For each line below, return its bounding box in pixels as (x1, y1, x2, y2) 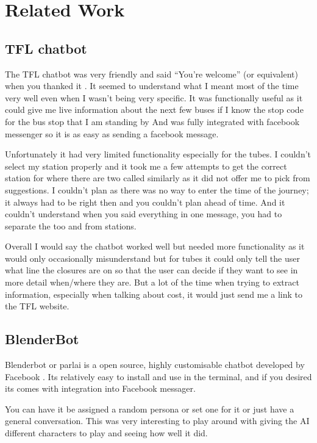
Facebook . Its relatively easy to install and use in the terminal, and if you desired (5, 370, 312, 383)
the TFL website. (5, 300, 69, 312)
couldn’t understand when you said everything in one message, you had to (5, 207, 282, 220)
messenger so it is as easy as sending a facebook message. (5, 127, 219, 140)
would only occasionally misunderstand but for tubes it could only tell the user (5, 251, 300, 264)
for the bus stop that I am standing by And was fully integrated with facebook (5, 115, 300, 128)
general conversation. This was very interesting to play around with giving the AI (5, 414, 310, 427)
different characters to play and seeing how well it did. (5, 427, 208, 439)
